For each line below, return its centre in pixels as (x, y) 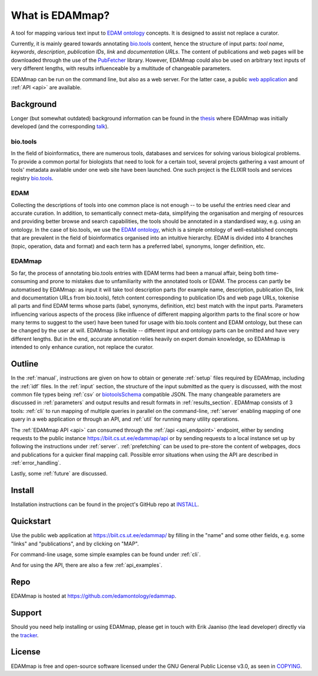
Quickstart (31, 522)
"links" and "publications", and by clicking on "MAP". (75, 544)
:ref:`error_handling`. (36, 463)
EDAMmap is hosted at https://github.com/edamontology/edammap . (94, 596)
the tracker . (25, 635)
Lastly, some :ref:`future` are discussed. (59, 474)
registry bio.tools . (32, 178)
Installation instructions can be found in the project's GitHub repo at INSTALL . (105, 504)
